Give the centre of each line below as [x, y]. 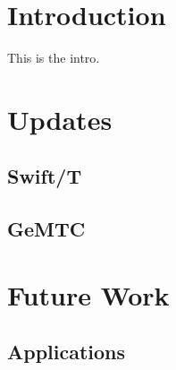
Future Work [88, 294]
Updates [60, 119]
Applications [67, 352]
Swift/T [45, 176]
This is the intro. [54, 58]
